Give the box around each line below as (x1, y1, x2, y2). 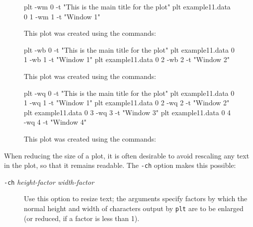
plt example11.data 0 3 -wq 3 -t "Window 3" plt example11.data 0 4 (24, 107, 231, 117)
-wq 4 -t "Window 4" (24, 117, 86, 127)
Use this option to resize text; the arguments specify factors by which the (24, 193, 248, 204)
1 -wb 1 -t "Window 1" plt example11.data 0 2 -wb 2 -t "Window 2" (24, 54, 230, 65)
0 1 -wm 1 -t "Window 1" (24, 11, 100, 21)
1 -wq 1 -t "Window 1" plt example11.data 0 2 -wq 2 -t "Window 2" (24, 97, 230, 108)
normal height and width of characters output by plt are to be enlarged (24, 203, 244, 214)
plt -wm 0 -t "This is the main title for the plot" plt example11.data (24, 1, 231, 11)
